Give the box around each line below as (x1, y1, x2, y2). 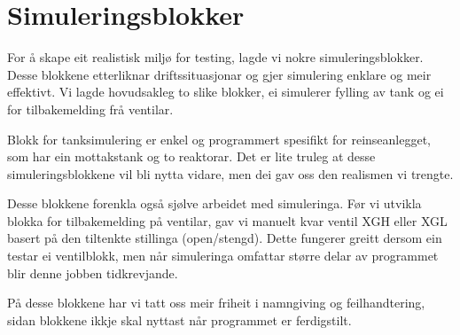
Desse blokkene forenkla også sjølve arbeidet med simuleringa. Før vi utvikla (7, 194, 422, 213)
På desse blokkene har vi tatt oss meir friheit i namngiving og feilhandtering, (7, 293, 425, 312)
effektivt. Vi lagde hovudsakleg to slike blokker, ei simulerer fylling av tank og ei (7, 82, 444, 101)
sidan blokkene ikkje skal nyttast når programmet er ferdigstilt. (7, 310, 352, 329)
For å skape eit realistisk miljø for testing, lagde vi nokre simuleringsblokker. (7, 48, 424, 66)
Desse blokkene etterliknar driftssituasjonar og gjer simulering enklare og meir (7, 65, 432, 83)
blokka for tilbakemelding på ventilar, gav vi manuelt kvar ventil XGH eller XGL (7, 211, 448, 230)
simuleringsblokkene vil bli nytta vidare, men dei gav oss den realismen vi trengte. (7, 164, 454, 183)
